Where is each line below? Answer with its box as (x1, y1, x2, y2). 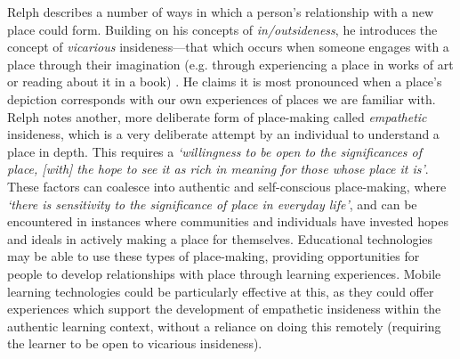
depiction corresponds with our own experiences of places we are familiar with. (7, 89, 436, 108)
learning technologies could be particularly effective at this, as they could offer (7, 281, 434, 300)
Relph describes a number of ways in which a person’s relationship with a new (7, 3, 434, 20)
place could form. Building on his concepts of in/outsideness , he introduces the (7, 20, 438, 38)
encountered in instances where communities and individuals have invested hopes (7, 212, 448, 231)
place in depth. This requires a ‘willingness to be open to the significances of (7, 142, 423, 160)
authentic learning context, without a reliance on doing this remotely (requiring (7, 316, 441, 335)
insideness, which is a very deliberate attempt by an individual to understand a (7, 125, 440, 143)
